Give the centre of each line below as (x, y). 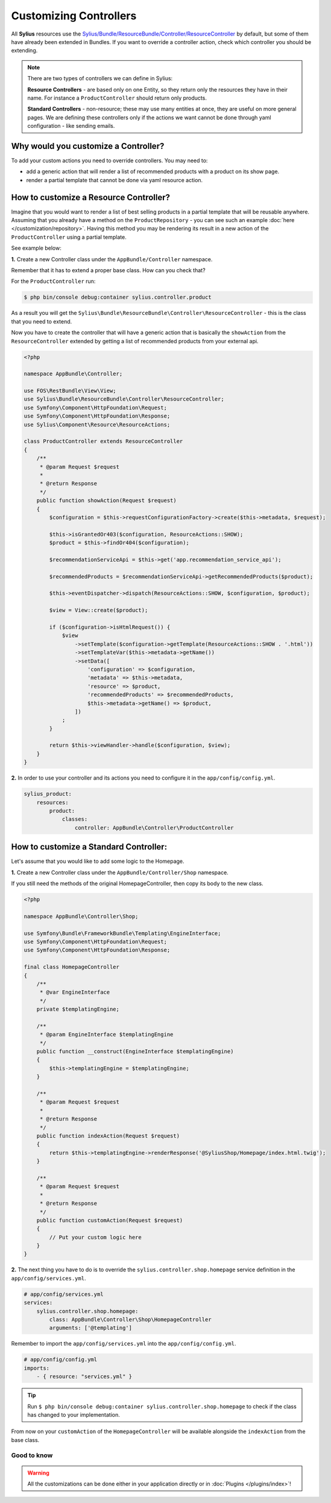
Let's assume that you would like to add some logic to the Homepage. (98, 861)
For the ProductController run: (53, 281)
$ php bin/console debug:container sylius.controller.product (118, 297)
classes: (75, 819)
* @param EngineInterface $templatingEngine (106, 1034)
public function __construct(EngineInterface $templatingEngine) (135, 1052)
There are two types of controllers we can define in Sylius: (100, 78)
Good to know (32, 1455)
